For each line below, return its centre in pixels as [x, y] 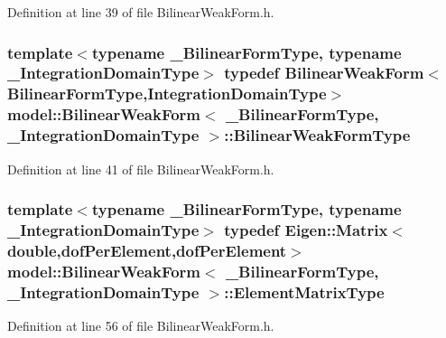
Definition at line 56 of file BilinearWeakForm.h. [141, 325]
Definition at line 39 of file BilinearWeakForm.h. [141, 12]
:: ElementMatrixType [304, 291]
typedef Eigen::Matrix [306, 229]
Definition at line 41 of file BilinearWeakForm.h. [141, 169]
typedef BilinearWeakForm [324, 73]
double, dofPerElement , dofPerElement [147, 250]
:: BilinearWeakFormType [317, 135]
